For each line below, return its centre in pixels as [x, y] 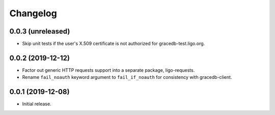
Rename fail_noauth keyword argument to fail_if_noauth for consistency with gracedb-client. [127, 77]
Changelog [33, 13]
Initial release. [37, 104]
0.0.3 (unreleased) [40, 31]
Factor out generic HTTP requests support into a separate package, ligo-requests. [108, 70]
